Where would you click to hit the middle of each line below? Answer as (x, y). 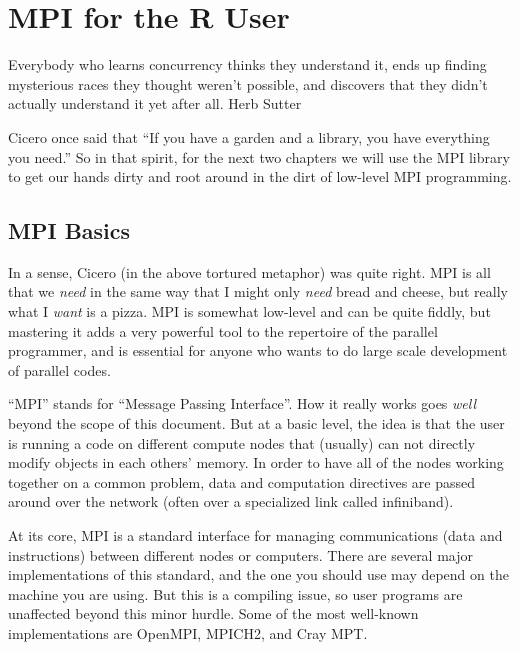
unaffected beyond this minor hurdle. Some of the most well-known (213, 613)
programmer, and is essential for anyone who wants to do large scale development (258, 350)
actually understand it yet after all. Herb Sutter (155, 103)
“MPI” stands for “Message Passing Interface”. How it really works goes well (242, 403)
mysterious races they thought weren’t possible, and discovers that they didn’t (248, 83)
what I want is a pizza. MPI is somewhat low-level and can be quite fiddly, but (249, 311)
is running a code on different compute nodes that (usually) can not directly (242, 442)
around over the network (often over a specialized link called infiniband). (231, 501)
